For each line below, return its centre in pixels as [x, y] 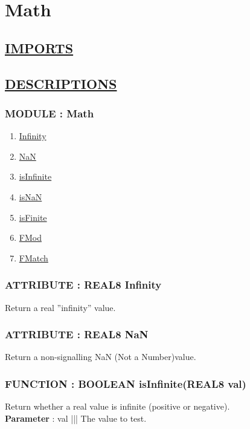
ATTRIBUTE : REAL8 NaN [77, 334]
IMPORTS [39, 47]
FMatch [34, 257]
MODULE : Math [50, 113]
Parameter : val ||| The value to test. [76, 418]
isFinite [33, 217]
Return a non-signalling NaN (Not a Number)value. [101, 357]
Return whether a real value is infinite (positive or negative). [117, 406]
